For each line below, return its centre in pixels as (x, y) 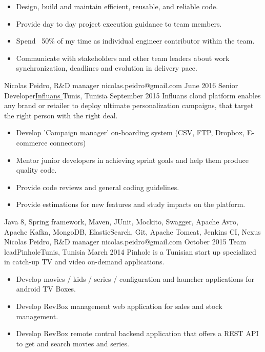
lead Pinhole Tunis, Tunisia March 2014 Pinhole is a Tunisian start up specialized (130, 251)
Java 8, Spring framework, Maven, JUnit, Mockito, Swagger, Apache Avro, (121, 221)
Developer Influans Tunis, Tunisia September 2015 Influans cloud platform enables (132, 95)
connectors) (68, 142)
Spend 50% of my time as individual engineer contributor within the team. (135, 41)
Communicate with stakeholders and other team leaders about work (123, 58)
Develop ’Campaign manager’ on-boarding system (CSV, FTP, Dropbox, (130, 132)
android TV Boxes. (46, 289)
